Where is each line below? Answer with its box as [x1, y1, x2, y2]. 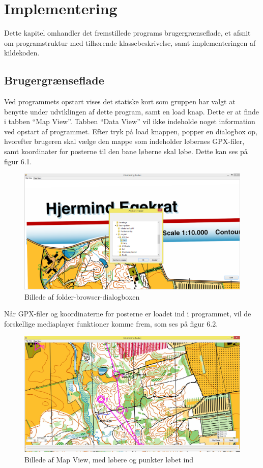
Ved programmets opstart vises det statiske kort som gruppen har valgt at [4, 96, 236, 107]
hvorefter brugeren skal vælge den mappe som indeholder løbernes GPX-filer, [4, 136, 245, 147]
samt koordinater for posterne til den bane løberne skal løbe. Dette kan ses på [4, 146, 248, 157]
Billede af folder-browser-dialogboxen [24, 291, 140, 302]
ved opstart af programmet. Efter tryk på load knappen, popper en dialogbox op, [4, 126, 257, 136]
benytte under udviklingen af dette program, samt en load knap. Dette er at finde [4, 106, 259, 116]
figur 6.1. [4, 156, 32, 166]
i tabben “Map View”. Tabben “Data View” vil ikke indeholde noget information [4, 116, 255, 127]
